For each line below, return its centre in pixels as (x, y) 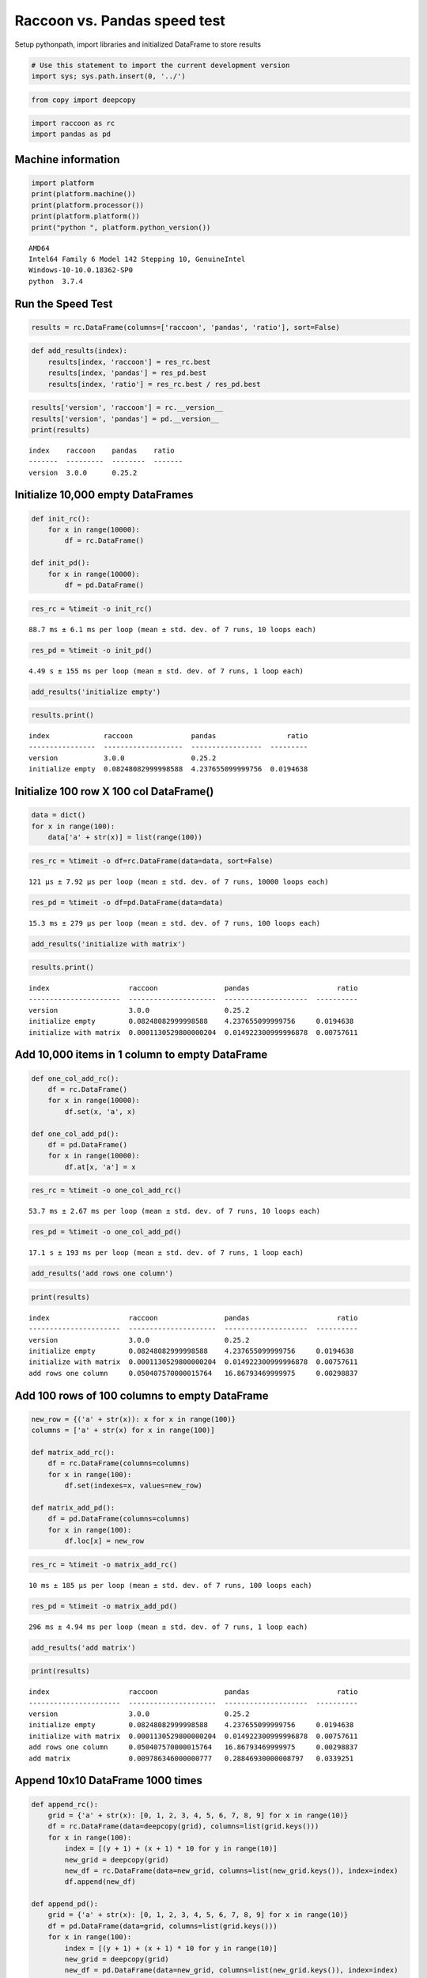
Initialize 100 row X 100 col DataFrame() (114, 792)
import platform (63, 183)
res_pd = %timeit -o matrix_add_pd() (104, 1606)
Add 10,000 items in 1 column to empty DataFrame (141, 1055)
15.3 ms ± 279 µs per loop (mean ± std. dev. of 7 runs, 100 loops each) (175, 923)
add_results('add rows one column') (102, 1273)
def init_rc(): (60, 519)
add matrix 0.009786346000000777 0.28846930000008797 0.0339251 (191, 1758)
